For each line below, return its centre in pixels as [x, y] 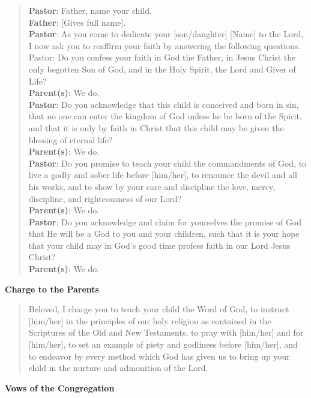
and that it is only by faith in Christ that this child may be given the [156, 127]
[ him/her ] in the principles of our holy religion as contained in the [150, 320]
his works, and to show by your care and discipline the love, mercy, [152, 186]
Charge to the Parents [52, 289]
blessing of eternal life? [71, 139]
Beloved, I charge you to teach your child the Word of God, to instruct [159, 309]
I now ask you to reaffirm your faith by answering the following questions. [165, 45]
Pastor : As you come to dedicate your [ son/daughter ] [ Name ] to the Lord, [166, 34]
